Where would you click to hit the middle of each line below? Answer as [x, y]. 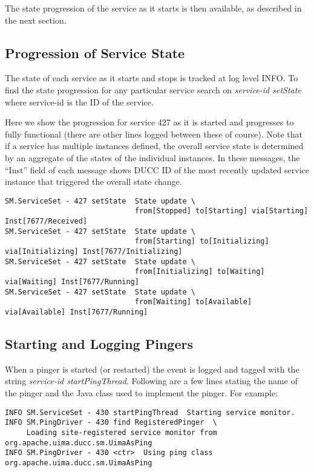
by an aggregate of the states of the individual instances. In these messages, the [152, 157]
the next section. [36, 20]
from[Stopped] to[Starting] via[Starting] [221, 211]
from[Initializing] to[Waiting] [200, 272]
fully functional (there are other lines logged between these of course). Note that [154, 134]
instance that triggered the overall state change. [93, 181]
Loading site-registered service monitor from [122, 432]
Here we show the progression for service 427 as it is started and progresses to [149, 122]
